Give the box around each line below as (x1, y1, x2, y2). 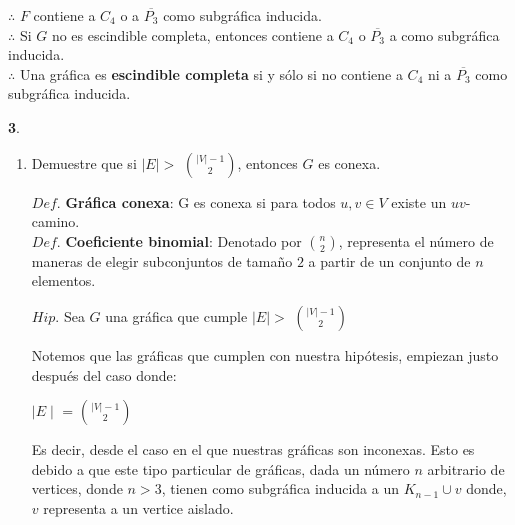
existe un (391, 191, 447, 212)
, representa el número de (338, 230, 494, 251)
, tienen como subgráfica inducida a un (161, 478, 399, 499)
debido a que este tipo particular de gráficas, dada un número (31, 458, 410, 479)
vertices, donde (31, 478, 123, 499)
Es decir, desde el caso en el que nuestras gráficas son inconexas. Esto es (31, 439, 475, 460)
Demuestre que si (31, 152, 137, 173)
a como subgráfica (389, 24, 500, 45)
